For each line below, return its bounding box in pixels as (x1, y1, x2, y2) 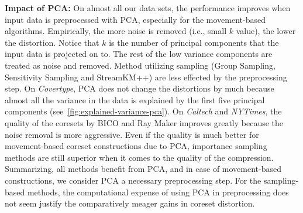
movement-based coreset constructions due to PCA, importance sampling (5, 140, 267, 152)
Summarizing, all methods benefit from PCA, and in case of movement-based (5, 163, 281, 175)
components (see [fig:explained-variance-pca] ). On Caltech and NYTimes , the (5, 105, 282, 117)
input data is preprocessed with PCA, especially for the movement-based (5, 13, 266, 25)
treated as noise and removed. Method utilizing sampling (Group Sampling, (5, 59, 276, 71)
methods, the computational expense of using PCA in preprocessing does (27, 185, 289, 198)
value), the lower (236, 25, 296, 37)
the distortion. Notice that (5, 36, 99, 48)
